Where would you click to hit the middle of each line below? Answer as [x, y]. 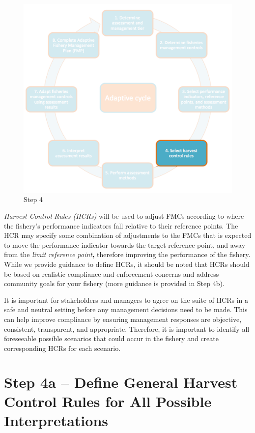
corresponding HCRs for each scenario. [62, 348]
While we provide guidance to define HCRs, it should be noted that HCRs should [127, 264]
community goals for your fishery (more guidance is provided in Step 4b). [114, 283]
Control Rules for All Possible [108, 401]
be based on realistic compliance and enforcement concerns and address [112, 274]
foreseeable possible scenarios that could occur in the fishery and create [111, 338]
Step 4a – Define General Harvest [121, 382]
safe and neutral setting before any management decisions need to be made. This [126, 309]
